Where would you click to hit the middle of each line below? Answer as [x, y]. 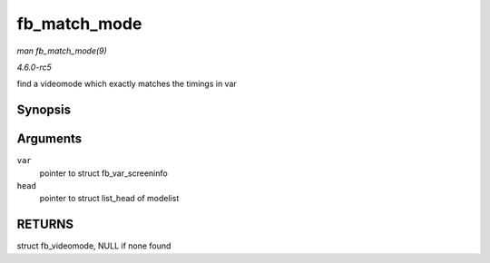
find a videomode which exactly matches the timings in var [127, 84]
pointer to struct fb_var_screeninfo [103, 173]
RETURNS [45, 224]
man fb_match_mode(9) [62, 51]
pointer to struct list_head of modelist [109, 199]
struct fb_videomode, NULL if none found [94, 246]
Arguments [49, 139]
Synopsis [44, 110]
